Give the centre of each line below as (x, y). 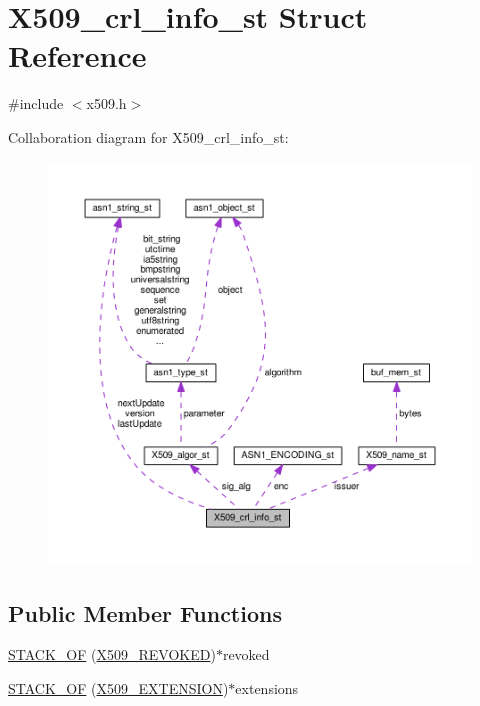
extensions (267, 687)
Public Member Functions (145, 612)
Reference (77, 55)
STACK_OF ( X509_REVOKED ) (112, 654)
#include (36, 103)
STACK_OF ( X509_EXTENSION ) (118, 687)
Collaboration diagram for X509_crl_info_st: (148, 136)
